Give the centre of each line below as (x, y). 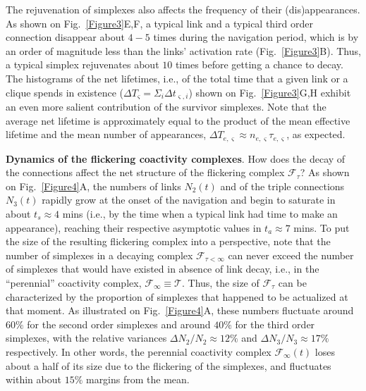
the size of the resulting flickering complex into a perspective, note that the (168, 241)
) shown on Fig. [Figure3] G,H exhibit (270, 92)
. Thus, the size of (220, 283)
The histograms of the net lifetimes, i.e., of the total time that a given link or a (177, 78)
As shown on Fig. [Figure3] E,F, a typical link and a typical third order (159, 23)
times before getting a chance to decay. (259, 64)
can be (292, 283)
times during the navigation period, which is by (256, 37)
